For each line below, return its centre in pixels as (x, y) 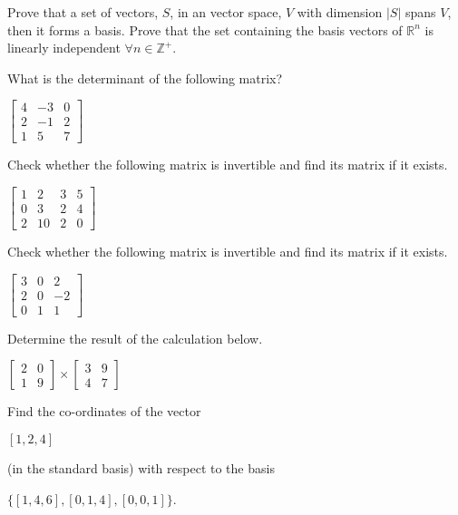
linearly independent (64, 48)
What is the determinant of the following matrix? (145, 78)
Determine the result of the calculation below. (135, 338)
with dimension (340, 12)
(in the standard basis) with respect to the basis (141, 468)
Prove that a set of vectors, (83, 12)
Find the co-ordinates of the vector (104, 411)
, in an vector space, (226, 12)
